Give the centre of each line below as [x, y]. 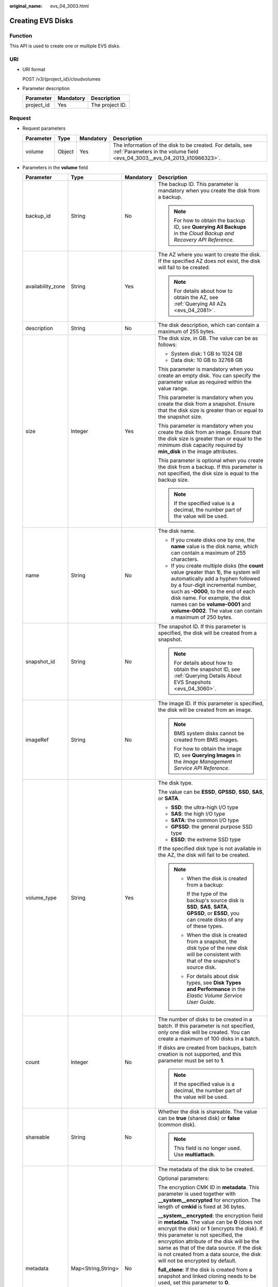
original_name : [26, 6]
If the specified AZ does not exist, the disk [209, 261]
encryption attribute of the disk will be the [208, 1241]
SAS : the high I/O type [198, 814]
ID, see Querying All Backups [210, 227]
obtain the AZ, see [196, 297]
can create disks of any [215, 920]
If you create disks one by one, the [213, 540]
